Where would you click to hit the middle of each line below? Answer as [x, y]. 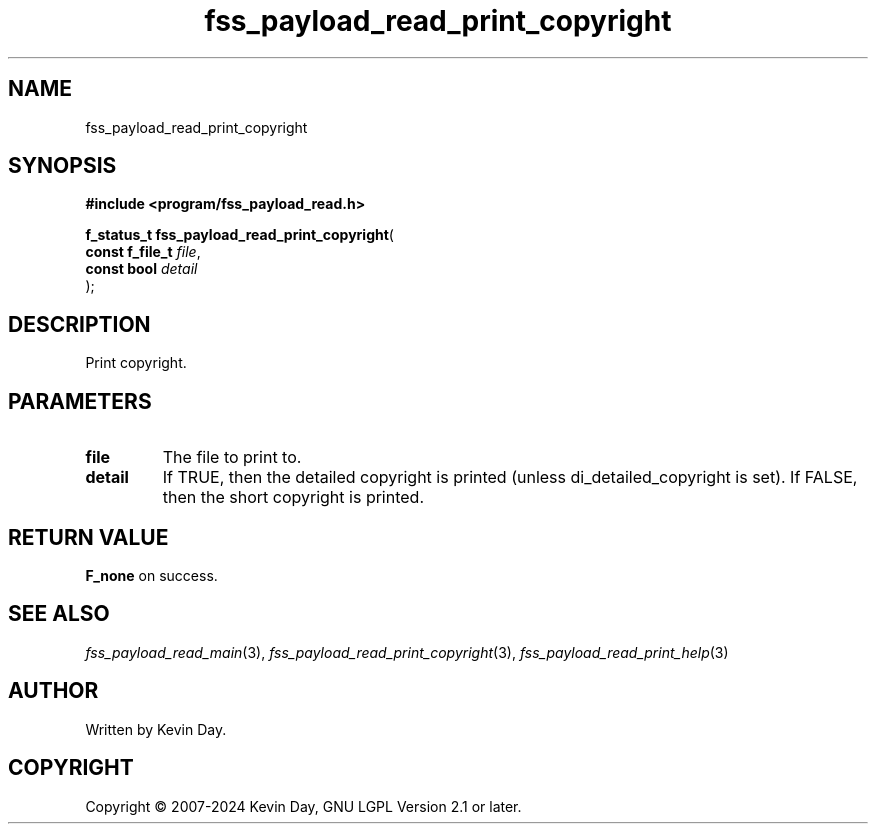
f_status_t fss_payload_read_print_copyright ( [239, 235]
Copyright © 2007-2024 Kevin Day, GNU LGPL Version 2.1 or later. [303, 806]
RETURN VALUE [88, 537]
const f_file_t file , [143, 252]
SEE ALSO [59, 614]
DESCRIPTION [79, 324]
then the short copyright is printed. [293, 497]
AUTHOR [53, 691]
